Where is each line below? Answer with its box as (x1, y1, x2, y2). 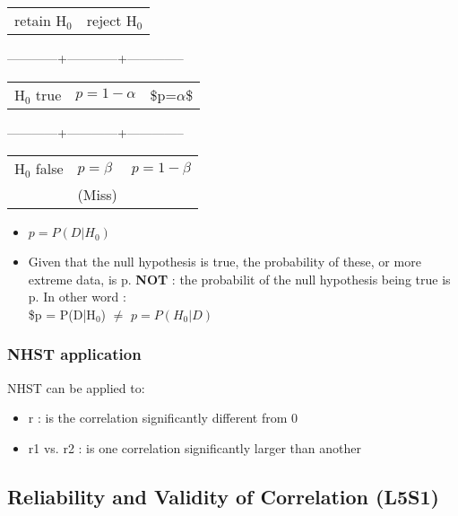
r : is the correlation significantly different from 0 (28, 408, 298, 427)
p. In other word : (28, 287, 126, 306)
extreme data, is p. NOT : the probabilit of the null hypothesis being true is (28, 269, 451, 288)
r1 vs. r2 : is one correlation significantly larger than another (28, 438, 361, 457)
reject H (86, 10, 137, 31)
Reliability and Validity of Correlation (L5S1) (7, 482, 439, 510)
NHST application (7, 343, 142, 365)
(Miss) (77, 184, 117, 206)
